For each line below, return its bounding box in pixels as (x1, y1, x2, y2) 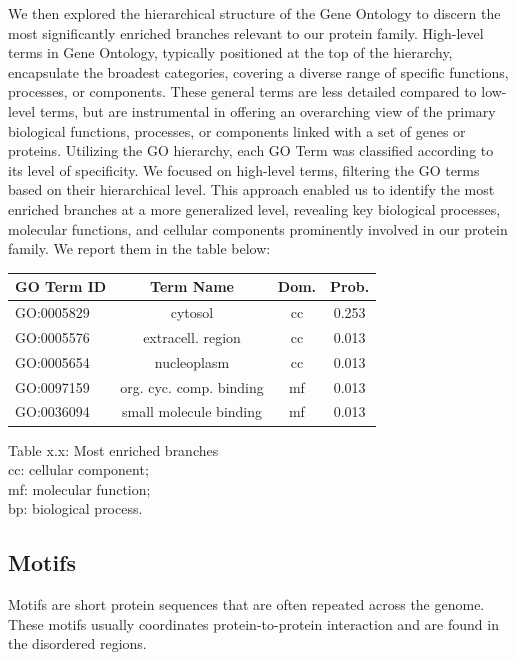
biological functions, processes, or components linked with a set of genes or (8, 120, 466, 141)
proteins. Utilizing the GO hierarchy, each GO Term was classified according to (8, 140, 494, 161)
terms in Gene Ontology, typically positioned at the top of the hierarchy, (8, 42, 453, 63)
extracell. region (143, 326, 241, 347)
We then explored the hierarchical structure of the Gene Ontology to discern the (8, 3, 501, 23)
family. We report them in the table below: (8, 238, 271, 259)
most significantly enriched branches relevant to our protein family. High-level (8, 22, 484, 43)
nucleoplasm (154, 351, 230, 372)
